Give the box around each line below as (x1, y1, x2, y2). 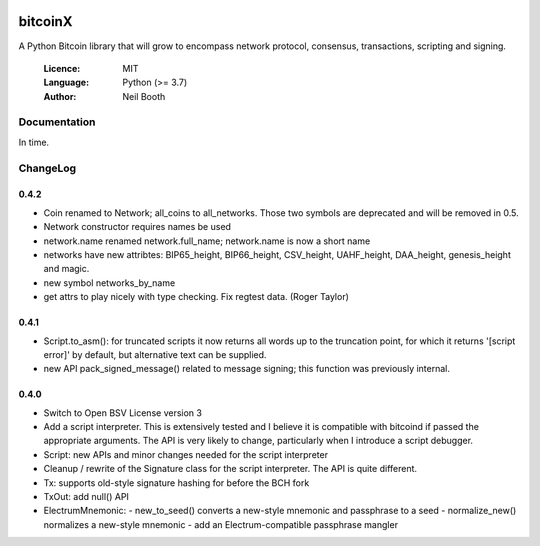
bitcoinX (18, 13, 73, 30)
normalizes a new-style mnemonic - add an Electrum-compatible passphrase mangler (43, 518, 399, 530)
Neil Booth (122, 90, 166, 102)
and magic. (43, 263, 90, 275)
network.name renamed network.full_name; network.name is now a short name (43, 235, 371, 247)
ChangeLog (18, 161, 77, 175)
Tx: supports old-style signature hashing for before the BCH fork (43, 476, 310, 489)
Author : (43, 90, 77, 102)
